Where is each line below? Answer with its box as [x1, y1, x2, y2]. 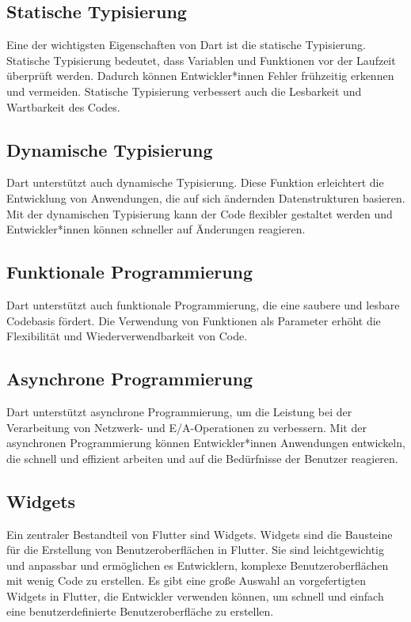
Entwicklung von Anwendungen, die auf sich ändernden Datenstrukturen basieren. [6, 189, 405, 206]
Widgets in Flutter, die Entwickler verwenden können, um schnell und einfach [6, 587, 384, 604]
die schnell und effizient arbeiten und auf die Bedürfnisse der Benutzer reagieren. [6, 449, 398, 466]
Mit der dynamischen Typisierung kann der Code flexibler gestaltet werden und [6, 205, 393, 222]
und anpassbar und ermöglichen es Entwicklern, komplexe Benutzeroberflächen [6, 556, 389, 573]
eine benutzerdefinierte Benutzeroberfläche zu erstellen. [6, 603, 274, 620]
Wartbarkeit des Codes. [6, 98, 120, 115]
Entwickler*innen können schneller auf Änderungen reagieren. [6, 221, 306, 237]
